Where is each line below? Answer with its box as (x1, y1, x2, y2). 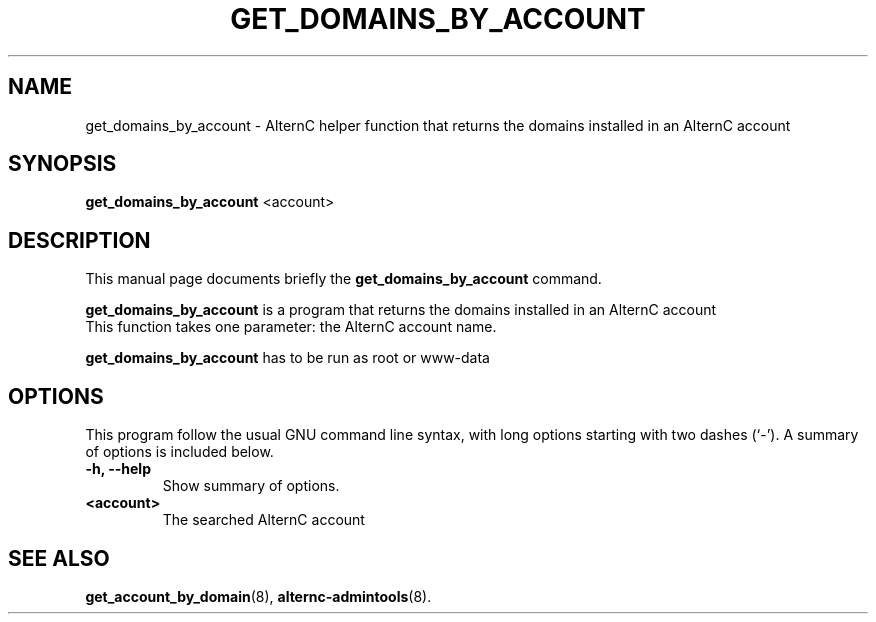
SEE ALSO (8, 545, 110, 571)
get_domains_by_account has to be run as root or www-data (85, 349, 490, 367)
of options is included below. (85, 443, 274, 461)
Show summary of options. (162, 477, 340, 495)
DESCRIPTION (8, 227, 151, 253)
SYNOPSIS (8, 151, 117, 177)
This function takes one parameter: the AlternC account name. (85, 318, 497, 336)
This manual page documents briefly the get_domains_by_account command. (85, 270, 602, 288)
